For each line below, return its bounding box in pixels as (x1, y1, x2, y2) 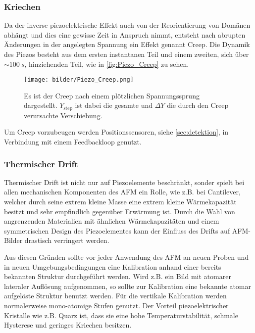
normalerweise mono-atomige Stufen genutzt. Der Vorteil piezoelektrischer (4, 300, 229, 311)
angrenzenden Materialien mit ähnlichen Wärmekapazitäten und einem (4, 216, 219, 226)
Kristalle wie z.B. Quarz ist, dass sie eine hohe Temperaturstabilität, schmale (4, 310, 238, 320)
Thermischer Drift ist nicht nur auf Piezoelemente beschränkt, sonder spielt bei (4, 177, 245, 187)
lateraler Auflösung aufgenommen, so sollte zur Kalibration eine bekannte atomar (4, 281, 251, 291)
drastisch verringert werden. (24, 235, 109, 245)
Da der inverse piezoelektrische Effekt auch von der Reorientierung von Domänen (4, 20, 251, 30)
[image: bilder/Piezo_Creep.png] (24, 76, 134, 84)
